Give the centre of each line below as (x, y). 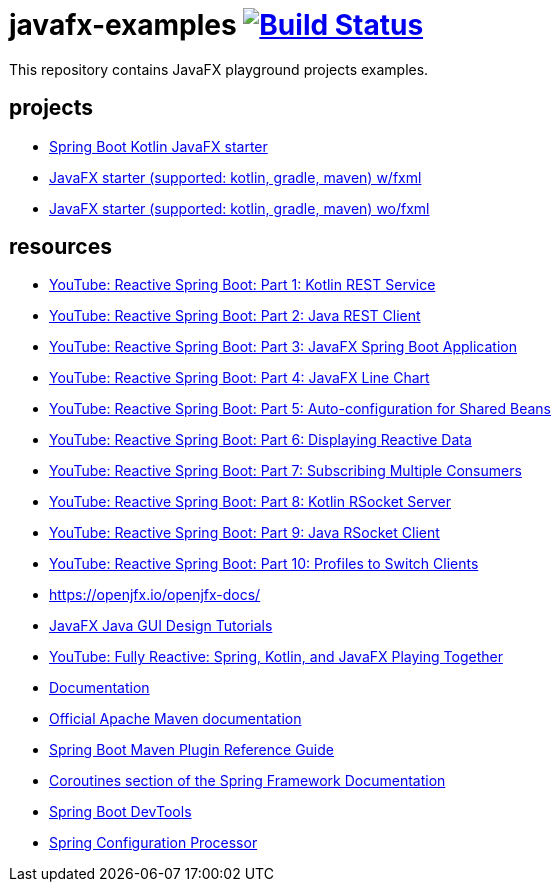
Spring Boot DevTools (120, 812)
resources (60, 247)
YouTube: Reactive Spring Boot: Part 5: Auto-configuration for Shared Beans (300, 409)
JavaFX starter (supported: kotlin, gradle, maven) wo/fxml (239, 208)
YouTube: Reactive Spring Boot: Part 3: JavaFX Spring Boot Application (283, 347)
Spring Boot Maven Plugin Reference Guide (191, 750)
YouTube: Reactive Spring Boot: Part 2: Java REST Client (235, 316)
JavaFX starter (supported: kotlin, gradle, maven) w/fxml (235, 177)
